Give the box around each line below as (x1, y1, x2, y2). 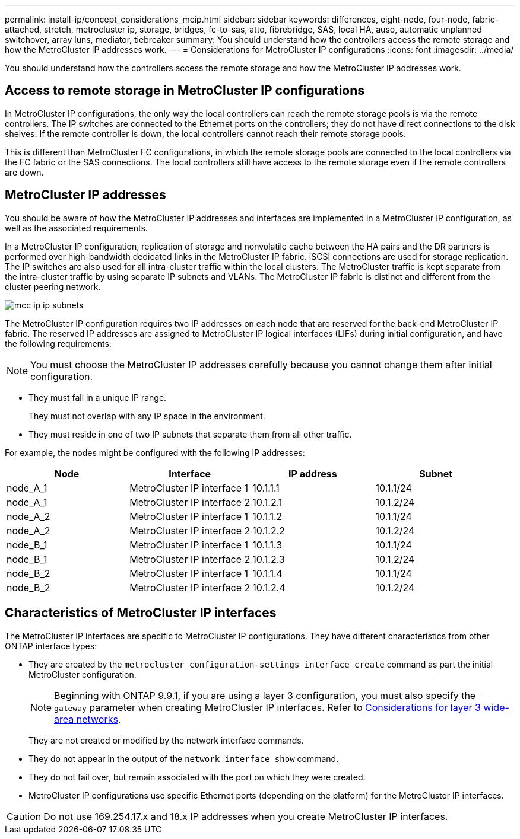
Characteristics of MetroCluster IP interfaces (5, 605, 277, 621)
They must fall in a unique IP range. (28, 392, 167, 403)
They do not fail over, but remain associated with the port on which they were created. (28, 771, 366, 782)
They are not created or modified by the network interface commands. (28, 735, 304, 745)
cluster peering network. (5, 281, 101, 292)
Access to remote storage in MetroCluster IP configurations (5, 83, 365, 98)
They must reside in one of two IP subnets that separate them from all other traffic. (28, 429, 352, 439)
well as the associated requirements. (5, 222, 148, 233)
